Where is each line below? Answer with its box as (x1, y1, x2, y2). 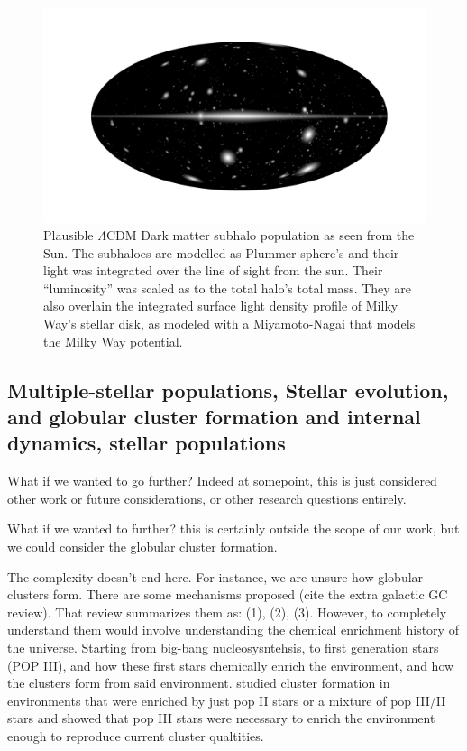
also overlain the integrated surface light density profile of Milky (43, 296, 398, 315)
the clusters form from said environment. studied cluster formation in (7, 673, 390, 692)
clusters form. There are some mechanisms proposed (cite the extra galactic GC (7, 585, 448, 604)
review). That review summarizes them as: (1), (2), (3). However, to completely (7, 602, 447, 621)
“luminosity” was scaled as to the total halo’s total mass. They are (43, 278, 412, 297)
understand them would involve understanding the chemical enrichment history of (7, 620, 459, 639)
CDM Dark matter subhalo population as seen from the (105, 226, 415, 245)
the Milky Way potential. (43, 331, 183, 350)
